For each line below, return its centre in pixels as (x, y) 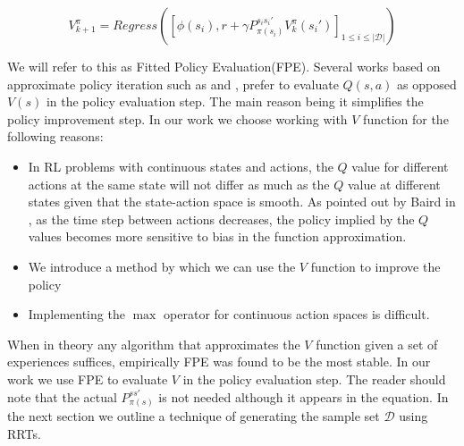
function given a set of (377, 344)
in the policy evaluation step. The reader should (314, 379)
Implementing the (76, 314)
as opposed (427, 84)
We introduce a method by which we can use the (162, 266)
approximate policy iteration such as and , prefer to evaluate (173, 84)
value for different (400, 166)
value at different (394, 184)
